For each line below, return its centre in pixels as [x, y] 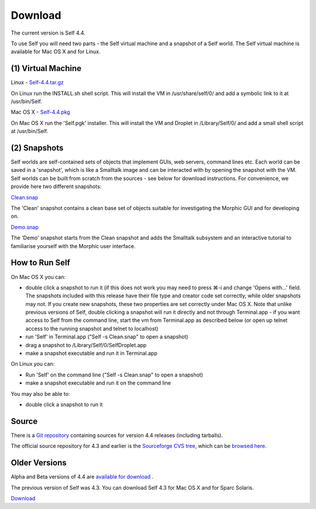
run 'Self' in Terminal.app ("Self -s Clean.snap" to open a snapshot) [107, 337]
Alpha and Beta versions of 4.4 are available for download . [82, 477]
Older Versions [39, 463]
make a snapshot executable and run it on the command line [98, 383]
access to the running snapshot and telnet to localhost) [92, 328]
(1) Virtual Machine [46, 68]
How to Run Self [40, 263]
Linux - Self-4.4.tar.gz [37, 83]
